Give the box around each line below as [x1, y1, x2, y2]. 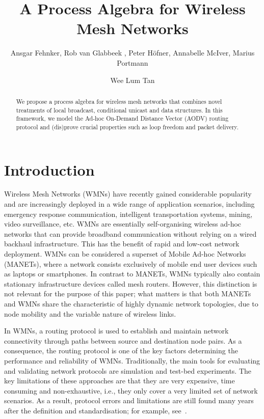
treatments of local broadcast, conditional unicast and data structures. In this [16, 105, 223, 114]
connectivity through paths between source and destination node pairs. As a [4, 335, 242, 346]
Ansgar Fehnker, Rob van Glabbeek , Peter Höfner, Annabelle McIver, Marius [10, 47, 255, 58]
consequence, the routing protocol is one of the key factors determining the [4, 345, 238, 356]
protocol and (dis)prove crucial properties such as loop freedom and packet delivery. [16, 122, 239, 131]
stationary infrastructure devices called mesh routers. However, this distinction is [4, 278, 257, 289]
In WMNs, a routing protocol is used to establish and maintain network [4, 325, 229, 336]
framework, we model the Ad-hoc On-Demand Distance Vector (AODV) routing [16, 114, 229, 123]
